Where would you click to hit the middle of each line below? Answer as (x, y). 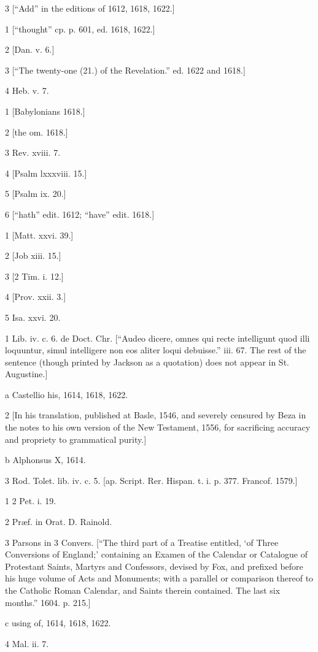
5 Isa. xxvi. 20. (33, 317)
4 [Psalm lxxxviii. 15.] (46, 173)
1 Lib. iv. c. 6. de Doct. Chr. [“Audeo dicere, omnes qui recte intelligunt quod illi (157, 338)
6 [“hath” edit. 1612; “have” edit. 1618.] (80, 214)
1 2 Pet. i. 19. (31, 501)
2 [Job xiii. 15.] (33, 255)
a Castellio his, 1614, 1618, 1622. (67, 394)
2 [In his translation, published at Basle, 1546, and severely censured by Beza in (156, 415)
